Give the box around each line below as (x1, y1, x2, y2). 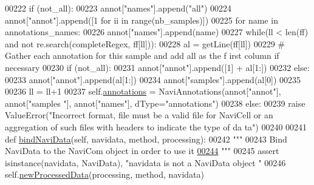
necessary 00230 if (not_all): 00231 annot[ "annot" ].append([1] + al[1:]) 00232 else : (5, 61, 310, 73)
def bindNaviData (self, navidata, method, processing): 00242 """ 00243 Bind (5, 132, 287, 145)
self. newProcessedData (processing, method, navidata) (5, 168, 204, 181)
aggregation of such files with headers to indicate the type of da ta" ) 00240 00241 (5, 120, 307, 133)
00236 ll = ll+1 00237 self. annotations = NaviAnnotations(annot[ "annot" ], (5, 85, 281, 98)
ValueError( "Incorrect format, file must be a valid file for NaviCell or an (5, 109, 273, 121)
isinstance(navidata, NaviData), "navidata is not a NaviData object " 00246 (5, 156, 286, 169)
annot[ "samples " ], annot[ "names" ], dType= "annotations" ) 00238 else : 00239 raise (5, 96, 305, 109)
